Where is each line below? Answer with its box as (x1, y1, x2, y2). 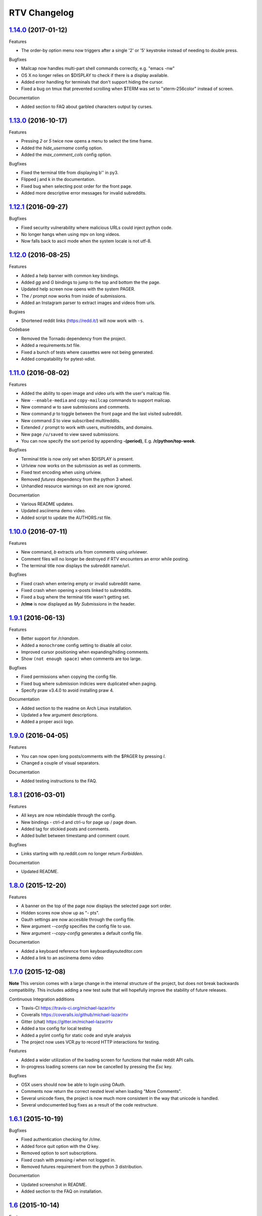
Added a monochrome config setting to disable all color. (21, 642, 132, 648)
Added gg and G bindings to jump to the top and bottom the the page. (21, 279, 161, 285)
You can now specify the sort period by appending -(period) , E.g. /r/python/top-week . (21, 438, 196, 444)
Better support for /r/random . (21, 635, 80, 642)
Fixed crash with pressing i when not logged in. (21, 1157, 116, 1162)
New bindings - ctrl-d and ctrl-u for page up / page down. (21, 819, 137, 825)
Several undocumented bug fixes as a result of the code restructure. (21, 1102, 158, 1108)
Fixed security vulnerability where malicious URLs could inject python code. (21, 224, 173, 231)
